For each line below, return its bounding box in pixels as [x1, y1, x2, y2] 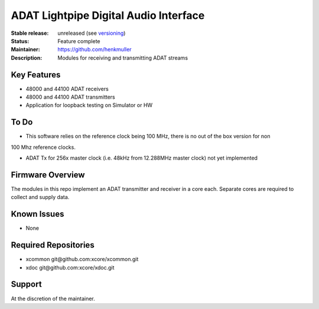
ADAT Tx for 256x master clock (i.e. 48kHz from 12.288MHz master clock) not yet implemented [25, 154, 258, 162]
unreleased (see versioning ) [57, 30, 126, 37]
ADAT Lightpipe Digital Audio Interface [11, 9, 205, 22]
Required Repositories [11, 240, 95, 251]
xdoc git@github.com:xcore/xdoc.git [25, 264, 115, 271]
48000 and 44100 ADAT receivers [25, 85, 109, 92]
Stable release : [11, 30, 49, 37]
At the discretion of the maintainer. [11, 295, 96, 302]
